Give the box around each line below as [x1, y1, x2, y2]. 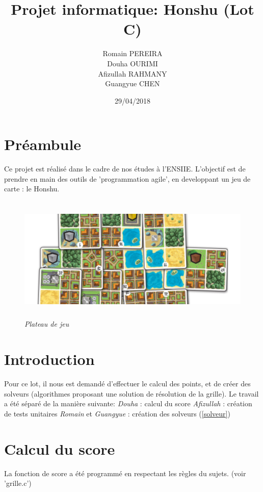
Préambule [4, 134, 82, 155]
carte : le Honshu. [4, 183, 60, 194]
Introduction [4, 349, 95, 370]
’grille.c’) [4, 478, 32, 488]
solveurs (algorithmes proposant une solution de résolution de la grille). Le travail [4, 388, 259, 399]
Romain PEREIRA [102, 48, 163, 59]
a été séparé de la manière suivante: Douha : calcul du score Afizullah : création [4, 398, 252, 409]
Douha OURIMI [107, 58, 158, 68]
